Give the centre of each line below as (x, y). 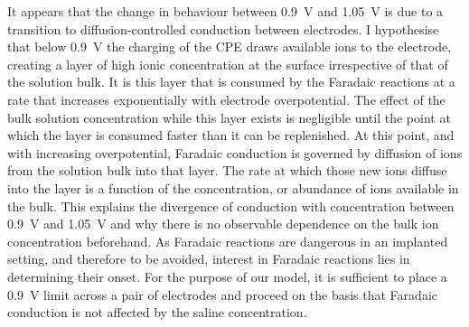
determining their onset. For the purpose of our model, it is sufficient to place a (227, 276)
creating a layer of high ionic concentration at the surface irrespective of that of (228, 64)
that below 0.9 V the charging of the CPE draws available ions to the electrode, (230, 47)
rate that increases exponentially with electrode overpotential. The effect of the (226, 99)
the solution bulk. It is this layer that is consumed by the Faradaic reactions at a (231, 82)
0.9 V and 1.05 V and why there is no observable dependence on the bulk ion (223, 224)
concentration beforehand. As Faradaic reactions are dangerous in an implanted (228, 241)
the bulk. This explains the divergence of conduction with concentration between (231, 206)
